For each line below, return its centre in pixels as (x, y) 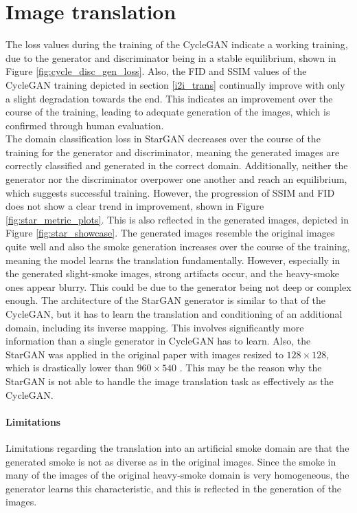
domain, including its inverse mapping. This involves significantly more (155, 327)
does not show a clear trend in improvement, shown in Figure (135, 206)
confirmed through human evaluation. (85, 125)
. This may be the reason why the (251, 368)
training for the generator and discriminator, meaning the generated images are (173, 152)
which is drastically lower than (70, 368)
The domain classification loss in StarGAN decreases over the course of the (163, 139)
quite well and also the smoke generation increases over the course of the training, (178, 247)
